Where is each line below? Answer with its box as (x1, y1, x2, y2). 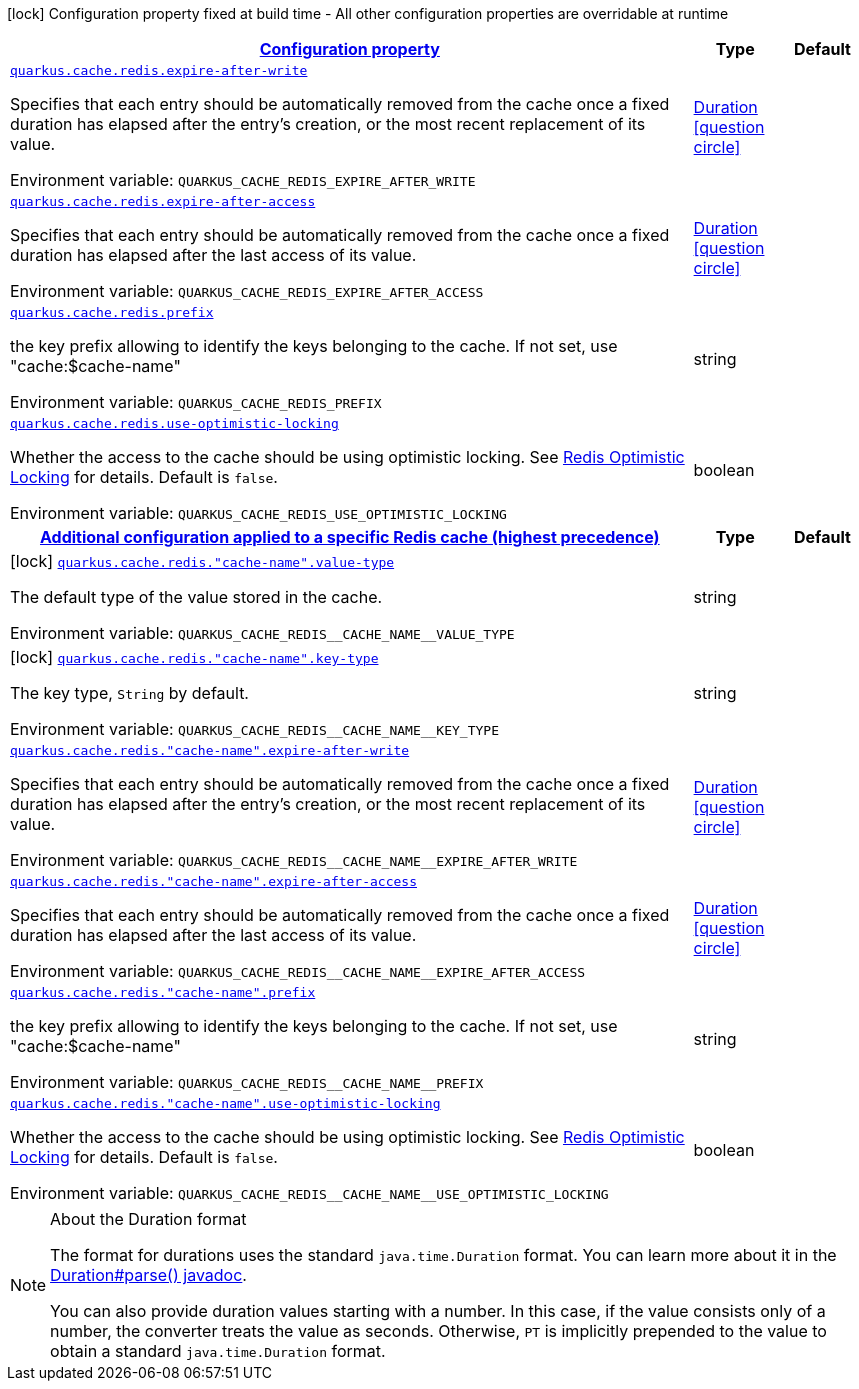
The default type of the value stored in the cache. (10, 587, 383, 607)
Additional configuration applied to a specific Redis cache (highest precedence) (39, 527, 660, 547)
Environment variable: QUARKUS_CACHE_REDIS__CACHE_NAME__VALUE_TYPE (10, 623, 515, 643)
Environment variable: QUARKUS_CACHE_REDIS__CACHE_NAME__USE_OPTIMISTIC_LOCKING (10, 1183, 609, 1203)
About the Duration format (50, 1209, 247, 1229)
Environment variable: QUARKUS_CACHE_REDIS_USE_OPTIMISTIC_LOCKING (10, 503, 507, 523)
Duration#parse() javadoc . (50, 1265, 247, 1285)
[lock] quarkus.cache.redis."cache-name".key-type (10, 647, 379, 667)
